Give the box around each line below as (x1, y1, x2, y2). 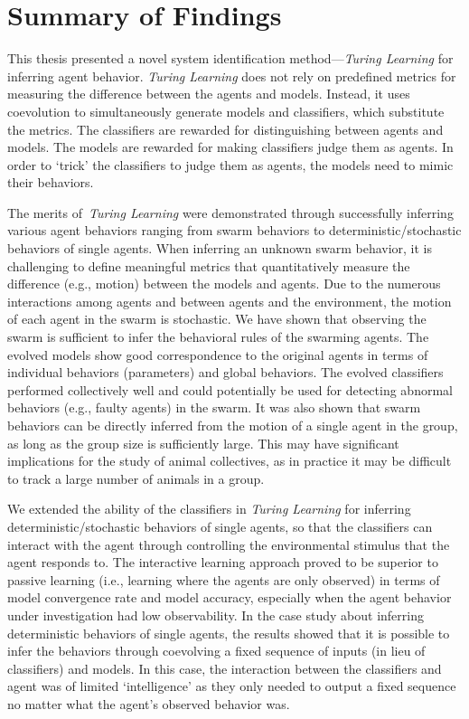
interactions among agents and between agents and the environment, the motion (7, 291, 452, 310)
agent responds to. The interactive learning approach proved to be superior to (7, 553, 438, 572)
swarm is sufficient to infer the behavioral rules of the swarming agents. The (7, 327, 429, 346)
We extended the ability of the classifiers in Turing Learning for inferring (7, 499, 411, 518)
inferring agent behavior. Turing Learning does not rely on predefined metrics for (7, 66, 456, 85)
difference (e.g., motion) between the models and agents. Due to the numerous (7, 274, 441, 293)
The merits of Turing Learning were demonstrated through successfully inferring (7, 203, 454, 222)
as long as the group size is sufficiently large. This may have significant (7, 433, 399, 452)
